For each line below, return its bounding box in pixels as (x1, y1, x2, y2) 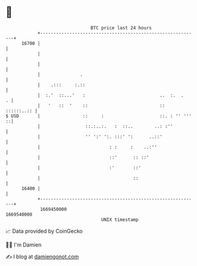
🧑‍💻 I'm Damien (5, 241, 42, 248)
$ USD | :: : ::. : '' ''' (5, 113, 192, 119)
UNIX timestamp (101, 216, 139, 223)
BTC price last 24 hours (90, 25, 152, 31)
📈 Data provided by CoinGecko (5, 227, 83, 235)
